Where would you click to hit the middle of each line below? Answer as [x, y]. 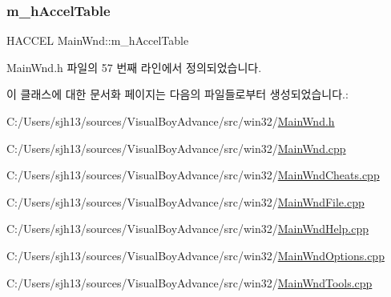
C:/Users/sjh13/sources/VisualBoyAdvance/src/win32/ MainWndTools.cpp [189, 282]
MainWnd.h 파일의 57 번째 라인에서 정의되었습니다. [134, 67]
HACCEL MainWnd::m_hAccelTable [98, 40]
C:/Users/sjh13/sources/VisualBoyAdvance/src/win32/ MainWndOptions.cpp [195, 255]
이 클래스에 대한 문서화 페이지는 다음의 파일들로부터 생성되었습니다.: [177, 94]
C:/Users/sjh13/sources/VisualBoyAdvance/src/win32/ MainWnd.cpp [176, 148]
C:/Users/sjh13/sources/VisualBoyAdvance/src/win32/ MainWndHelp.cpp [187, 229]
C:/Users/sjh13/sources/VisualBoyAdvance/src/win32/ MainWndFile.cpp [185, 201]
